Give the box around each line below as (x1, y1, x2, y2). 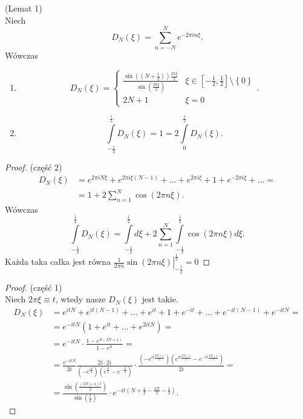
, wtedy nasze (55, 293, 106, 305)
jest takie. (142, 293, 178, 305)
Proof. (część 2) (5, 160, 62, 173)
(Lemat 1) (5, 2, 42, 14)
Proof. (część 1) (5, 281, 62, 293)
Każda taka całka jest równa (5, 255, 111, 268)
